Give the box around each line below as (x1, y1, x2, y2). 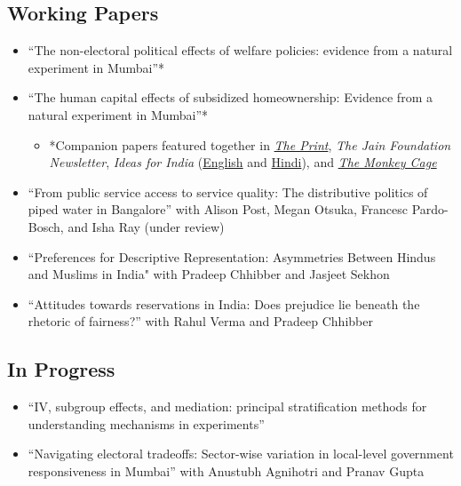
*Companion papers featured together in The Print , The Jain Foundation (49, 135, 451, 154)
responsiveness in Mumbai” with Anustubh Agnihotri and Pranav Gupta (28, 461, 425, 480)
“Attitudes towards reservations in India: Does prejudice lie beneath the (28, 294, 420, 313)
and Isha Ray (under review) (68, 217, 225, 235)
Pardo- (411, 200, 449, 219)
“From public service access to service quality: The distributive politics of (28, 182, 428, 201)
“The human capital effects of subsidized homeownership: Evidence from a (28, 88, 433, 107)
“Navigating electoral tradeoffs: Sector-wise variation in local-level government (28, 444, 454, 463)
